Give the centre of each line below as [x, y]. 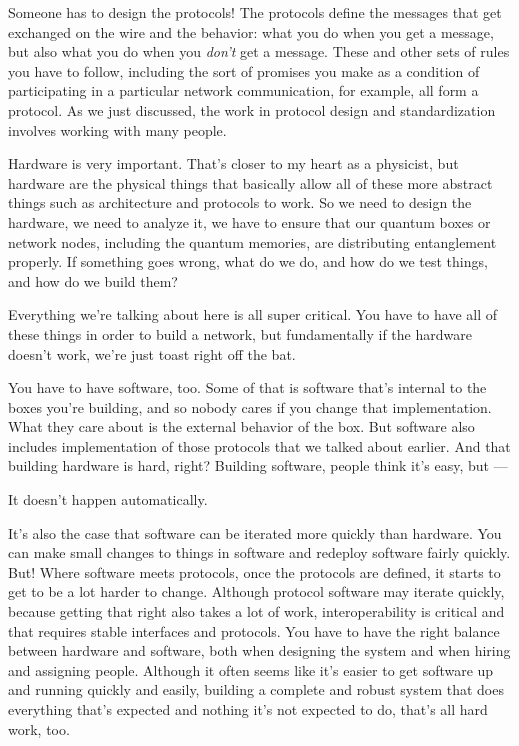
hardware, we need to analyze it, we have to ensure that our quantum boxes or [249, 221]
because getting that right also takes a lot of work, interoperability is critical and [256, 611]
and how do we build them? [93, 280]
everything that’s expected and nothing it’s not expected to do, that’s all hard [248, 709]
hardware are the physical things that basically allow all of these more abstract [250, 182]
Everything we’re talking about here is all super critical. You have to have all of [253, 314]
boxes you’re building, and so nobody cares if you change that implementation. [250, 406]
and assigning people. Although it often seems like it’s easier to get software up [251, 669]
